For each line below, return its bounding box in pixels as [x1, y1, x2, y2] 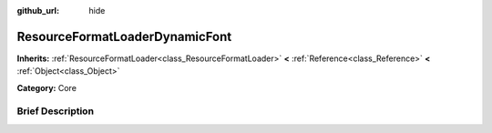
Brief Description [16, 105, 95, 118]
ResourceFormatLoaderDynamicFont [16, 28, 232, 45]
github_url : [16, 5, 59, 15]
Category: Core [16, 82, 77, 93]
